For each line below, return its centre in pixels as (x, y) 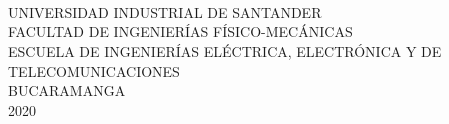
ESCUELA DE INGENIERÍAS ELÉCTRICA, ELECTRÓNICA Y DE (225, 50)
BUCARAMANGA (67, 90)
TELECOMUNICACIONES (94, 70)
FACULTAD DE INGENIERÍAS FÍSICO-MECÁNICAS (180, 31)
